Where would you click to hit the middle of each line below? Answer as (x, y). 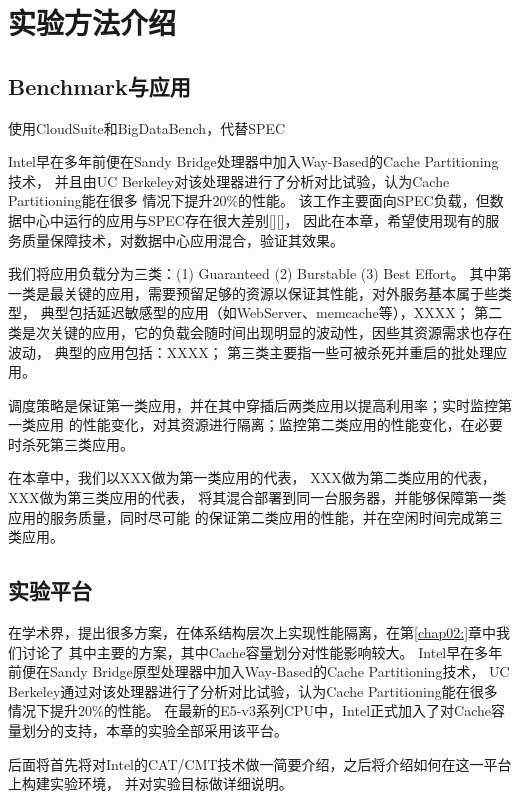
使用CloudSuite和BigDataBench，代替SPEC (147, 127)
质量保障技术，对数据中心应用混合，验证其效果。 (182, 239)
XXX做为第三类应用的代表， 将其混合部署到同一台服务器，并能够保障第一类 (257, 497)
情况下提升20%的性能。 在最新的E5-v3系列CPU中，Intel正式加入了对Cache (249, 710)
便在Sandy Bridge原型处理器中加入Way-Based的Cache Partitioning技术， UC (265, 671)
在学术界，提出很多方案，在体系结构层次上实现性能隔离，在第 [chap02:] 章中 (252, 632)
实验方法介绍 (92, 22)
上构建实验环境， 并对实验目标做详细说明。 (150, 783)
